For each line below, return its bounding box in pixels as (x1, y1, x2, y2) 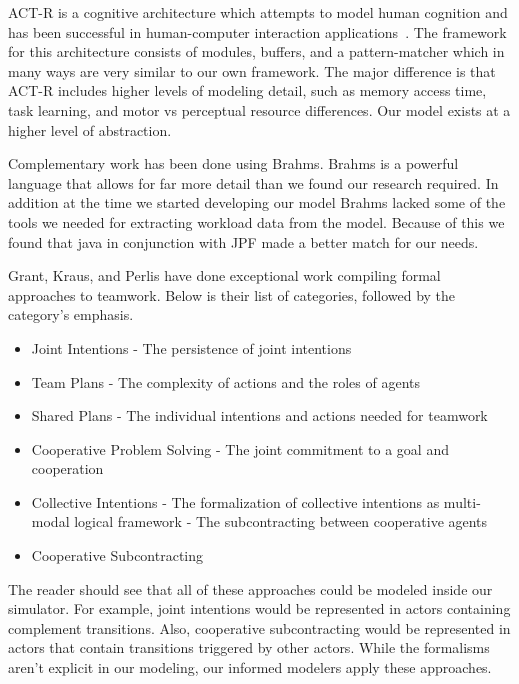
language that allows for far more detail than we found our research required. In (8, 172, 499, 193)
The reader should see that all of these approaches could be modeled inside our (8, 578, 493, 599)
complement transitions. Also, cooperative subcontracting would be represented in (8, 617, 511, 638)
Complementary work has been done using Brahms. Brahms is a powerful (8, 153, 459, 174)
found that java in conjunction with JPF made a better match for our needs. (8, 231, 479, 252)
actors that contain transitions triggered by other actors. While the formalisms (8, 637, 490, 658)
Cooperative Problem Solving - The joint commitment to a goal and (31, 438, 449, 459)
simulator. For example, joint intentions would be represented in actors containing (8, 598, 511, 619)
